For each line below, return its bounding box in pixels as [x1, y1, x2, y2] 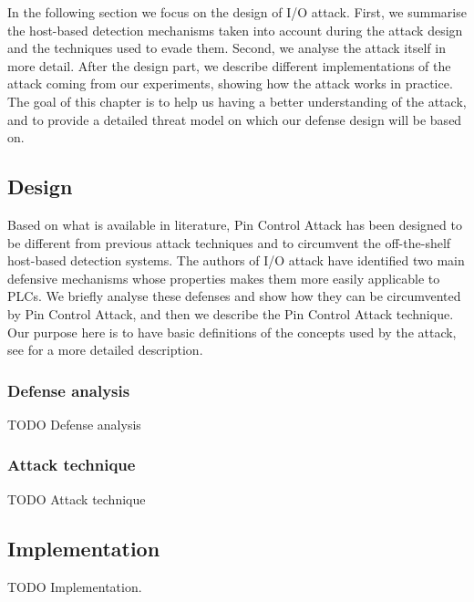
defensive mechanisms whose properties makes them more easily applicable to [7, 268, 440, 287]
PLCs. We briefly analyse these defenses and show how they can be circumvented [7, 286, 461, 306]
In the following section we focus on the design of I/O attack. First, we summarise [7, 3, 467, 21]
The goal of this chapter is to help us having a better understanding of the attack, [7, 91, 467, 110]
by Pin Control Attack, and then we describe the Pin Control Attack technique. [7, 304, 454, 323]
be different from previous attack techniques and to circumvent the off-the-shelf [7, 233, 451, 252]
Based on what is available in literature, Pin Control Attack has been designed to [7, 214, 462, 234]
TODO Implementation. [7, 576, 142, 596]
